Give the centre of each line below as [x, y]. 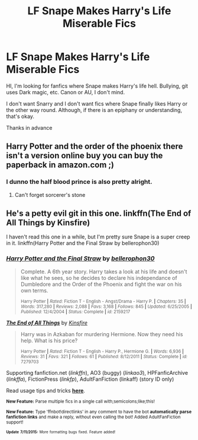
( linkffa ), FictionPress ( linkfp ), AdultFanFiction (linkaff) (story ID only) [90, 379]
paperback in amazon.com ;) [60, 165]
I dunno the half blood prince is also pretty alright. [79, 182]
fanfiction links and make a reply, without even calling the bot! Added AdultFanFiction [93, 417]
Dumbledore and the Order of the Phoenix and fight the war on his [101, 284]
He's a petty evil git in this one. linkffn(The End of [99, 214]
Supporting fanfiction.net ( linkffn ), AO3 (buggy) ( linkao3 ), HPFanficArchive [97, 372]
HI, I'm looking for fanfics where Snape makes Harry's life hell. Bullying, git [97, 86]
